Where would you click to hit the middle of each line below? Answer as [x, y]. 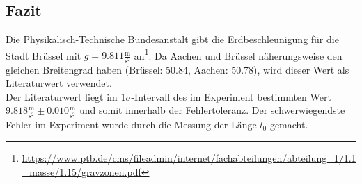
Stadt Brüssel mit [44, 55]
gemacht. [289, 124]
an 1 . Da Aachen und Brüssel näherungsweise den [238, 54]
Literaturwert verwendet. [59, 83]
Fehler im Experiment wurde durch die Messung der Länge [131, 124]
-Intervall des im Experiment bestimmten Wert [231, 96]
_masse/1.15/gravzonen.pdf [81, 171]
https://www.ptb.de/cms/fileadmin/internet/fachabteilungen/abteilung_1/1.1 [189, 158]
